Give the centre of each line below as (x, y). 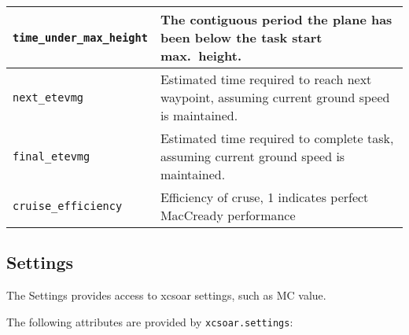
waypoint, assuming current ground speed (275, 97)
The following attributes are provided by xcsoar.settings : (150, 321)
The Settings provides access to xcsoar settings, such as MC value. (166, 295)
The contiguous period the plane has (276, 19)
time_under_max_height (80, 37)
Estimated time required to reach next (266, 79)
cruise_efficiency (68, 206)
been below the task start (241, 37)
